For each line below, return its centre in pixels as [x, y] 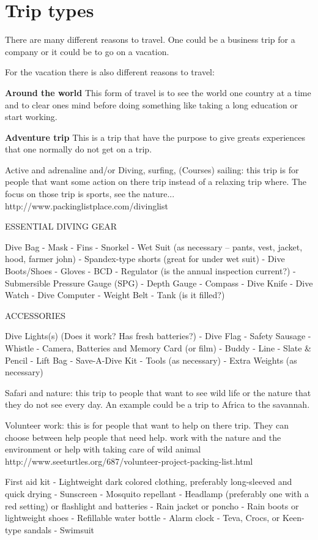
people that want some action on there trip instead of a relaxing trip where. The [156, 182]
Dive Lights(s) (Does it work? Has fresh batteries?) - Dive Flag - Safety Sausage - [158, 336]
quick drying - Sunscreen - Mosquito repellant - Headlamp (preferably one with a [157, 493]
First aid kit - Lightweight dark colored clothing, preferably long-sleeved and [149, 482]
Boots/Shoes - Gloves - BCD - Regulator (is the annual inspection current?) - [150, 271]
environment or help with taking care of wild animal [103, 449]
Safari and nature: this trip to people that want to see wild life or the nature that [158, 392]
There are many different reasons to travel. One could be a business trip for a [150, 39]
